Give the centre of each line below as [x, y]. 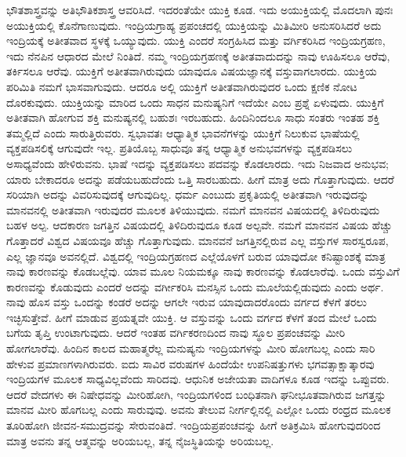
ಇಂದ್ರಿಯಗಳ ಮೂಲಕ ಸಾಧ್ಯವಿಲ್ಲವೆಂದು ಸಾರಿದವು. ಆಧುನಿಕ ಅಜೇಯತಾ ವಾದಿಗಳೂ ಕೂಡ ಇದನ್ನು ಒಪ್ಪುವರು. [198, 379]
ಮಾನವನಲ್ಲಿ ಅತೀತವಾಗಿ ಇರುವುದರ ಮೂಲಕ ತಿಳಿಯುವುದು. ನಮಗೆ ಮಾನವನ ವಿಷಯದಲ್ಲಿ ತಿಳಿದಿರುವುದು [193, 209]
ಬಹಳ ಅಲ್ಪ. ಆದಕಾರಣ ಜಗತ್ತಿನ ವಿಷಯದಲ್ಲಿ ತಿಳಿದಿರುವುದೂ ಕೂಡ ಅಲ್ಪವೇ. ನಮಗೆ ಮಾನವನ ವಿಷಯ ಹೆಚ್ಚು [199, 225]
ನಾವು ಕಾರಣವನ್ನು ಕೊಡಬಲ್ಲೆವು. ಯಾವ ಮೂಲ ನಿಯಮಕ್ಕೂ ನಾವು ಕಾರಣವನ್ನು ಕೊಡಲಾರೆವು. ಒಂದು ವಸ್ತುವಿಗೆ [203, 271]
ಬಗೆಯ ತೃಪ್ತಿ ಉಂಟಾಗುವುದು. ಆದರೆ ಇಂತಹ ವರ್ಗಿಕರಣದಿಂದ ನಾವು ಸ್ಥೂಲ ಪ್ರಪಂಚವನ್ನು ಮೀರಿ [176, 333]
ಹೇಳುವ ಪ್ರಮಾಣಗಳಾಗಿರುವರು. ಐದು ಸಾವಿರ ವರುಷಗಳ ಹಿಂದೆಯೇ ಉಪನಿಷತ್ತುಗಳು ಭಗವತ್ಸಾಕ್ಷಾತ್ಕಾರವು [190, 363]
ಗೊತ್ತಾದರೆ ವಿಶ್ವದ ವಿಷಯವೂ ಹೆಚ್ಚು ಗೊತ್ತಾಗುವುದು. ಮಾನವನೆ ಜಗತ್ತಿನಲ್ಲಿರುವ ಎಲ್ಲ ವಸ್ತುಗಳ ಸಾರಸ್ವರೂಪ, [198, 240]
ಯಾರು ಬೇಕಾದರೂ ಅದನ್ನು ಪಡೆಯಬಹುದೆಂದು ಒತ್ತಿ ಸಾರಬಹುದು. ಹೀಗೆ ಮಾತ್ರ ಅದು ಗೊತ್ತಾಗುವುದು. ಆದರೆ [200, 179]
